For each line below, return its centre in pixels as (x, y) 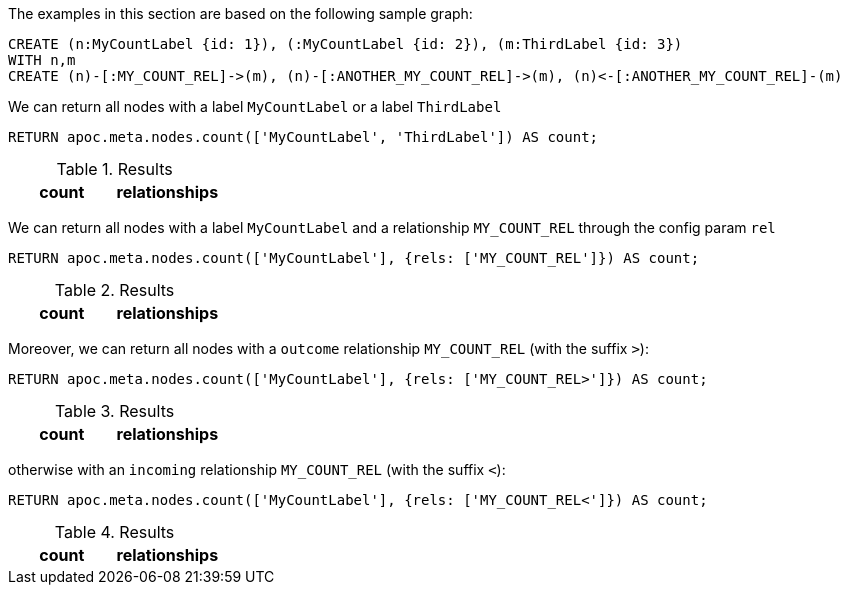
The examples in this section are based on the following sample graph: (240, 13)
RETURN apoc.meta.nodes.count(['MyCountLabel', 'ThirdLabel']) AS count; (303, 137)
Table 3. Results (114, 411)
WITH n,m (42, 60)
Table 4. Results (114, 532)
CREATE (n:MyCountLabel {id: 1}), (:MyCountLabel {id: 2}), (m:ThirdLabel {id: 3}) (345, 44)
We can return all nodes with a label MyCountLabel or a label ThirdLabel (255, 106)
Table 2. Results (114, 290)
